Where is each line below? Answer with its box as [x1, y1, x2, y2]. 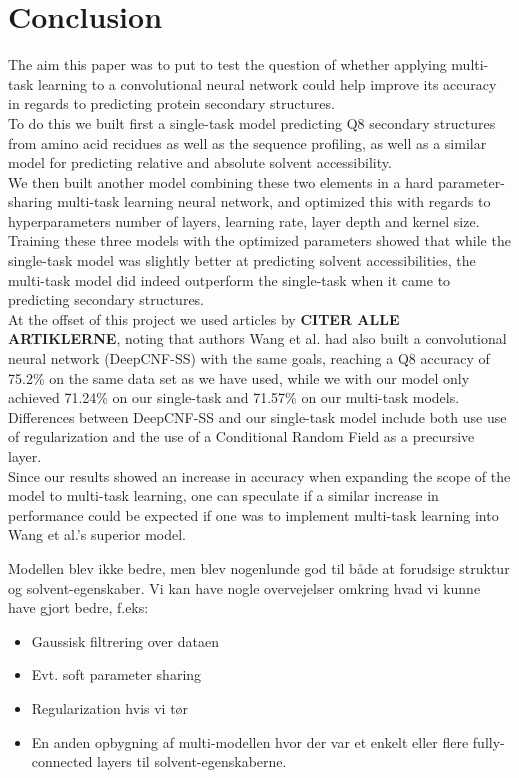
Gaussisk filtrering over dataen [31, 630, 219, 651]
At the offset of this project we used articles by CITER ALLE [8, 308, 400, 329]
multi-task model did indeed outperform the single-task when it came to [8, 269, 451, 290]
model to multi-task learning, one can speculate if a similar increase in [8, 485, 439, 506]
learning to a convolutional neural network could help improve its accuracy [38, 73, 497, 94]
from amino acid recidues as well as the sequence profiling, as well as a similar [8, 132, 487, 153]
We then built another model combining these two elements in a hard [8, 171, 434, 192]
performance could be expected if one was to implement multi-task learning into [8, 504, 499, 525]
